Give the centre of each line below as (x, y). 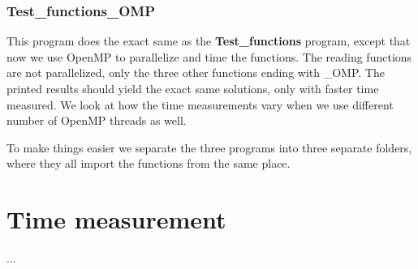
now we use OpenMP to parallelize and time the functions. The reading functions (209, 56)
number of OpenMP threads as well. (97, 120)
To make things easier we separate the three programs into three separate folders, (209, 147)
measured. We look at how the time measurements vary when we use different (200, 104)
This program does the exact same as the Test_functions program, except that (209, 41)
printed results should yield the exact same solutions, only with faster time (193, 88)
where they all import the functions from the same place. (149, 163)
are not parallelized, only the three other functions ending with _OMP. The (196, 73)
